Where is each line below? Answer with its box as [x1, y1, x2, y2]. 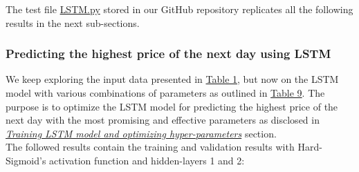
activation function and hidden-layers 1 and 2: [49, 153, 245, 167]
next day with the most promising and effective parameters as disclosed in [6, 113, 320, 127]
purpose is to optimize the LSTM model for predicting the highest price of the [6, 99, 338, 113]
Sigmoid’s [6, 153, 46, 167]
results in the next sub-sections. [6, 15, 140, 30]
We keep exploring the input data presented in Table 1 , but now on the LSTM [6, 72, 339, 86]
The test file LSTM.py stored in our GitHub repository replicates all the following [6, 2, 353, 16]
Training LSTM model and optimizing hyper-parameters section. [6, 126, 277, 140]
